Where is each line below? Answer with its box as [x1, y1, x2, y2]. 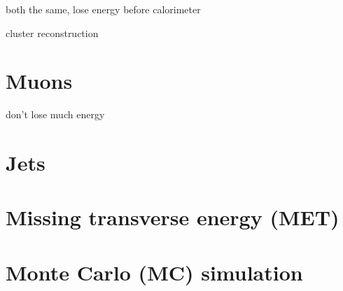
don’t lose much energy [6, 107, 105, 122]
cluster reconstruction [6, 25, 99, 40]
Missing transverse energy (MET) [6, 203, 339, 232]
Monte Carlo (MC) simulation [6, 257, 303, 286]
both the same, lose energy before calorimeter [6, 2, 201, 16]
